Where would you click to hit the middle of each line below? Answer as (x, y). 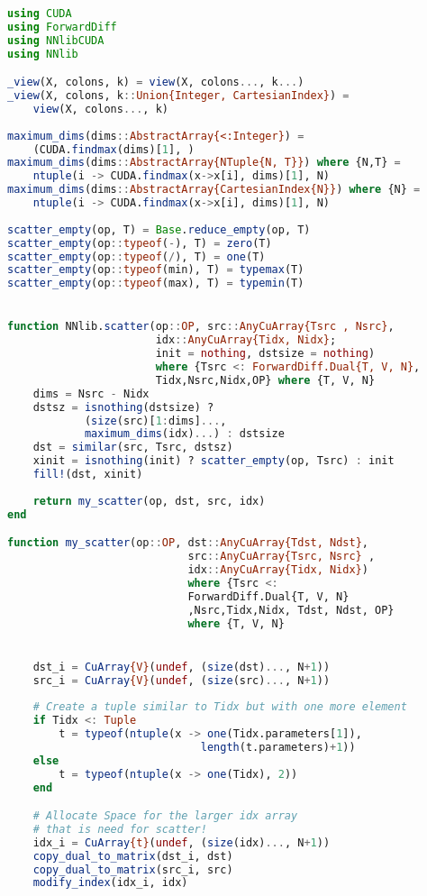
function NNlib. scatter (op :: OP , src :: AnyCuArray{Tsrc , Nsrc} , (201, 327)
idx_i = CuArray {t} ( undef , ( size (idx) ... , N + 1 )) (182, 842)
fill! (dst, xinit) (88, 475)
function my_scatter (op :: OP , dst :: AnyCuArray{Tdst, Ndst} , (188, 543)
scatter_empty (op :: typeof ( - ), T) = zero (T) (140, 243)
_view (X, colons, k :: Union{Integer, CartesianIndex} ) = (178, 96)
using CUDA (40, 14)
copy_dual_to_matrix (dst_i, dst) (133, 856)
